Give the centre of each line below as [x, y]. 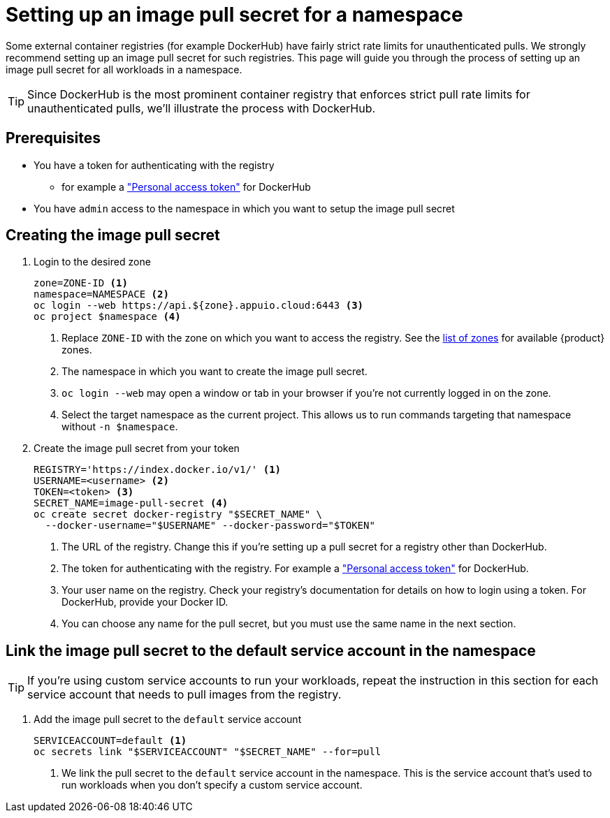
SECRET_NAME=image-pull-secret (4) [131, 503]
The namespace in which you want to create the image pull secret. [215, 372]
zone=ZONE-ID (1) [81, 283]
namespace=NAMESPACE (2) [101, 294]
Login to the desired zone [92, 262]
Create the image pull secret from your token [137, 448]
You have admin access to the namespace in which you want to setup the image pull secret [244, 208]
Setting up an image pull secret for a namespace [234, 15]
